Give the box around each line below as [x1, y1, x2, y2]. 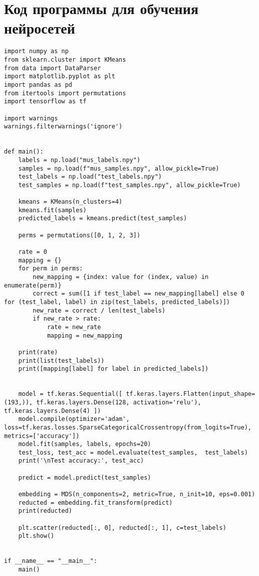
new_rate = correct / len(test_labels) [33, 307, 166, 314]
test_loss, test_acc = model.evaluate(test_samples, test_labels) [18, 449, 248, 456]
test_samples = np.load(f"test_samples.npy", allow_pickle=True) [18, 181, 241, 189]
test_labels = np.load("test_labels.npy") [18, 173, 162, 181]
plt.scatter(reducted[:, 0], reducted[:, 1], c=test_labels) [18, 524, 226, 531]
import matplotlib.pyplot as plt [4, 73, 115, 80]
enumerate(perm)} [4, 281, 62, 289]
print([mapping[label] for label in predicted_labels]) [18, 365, 209, 373]
